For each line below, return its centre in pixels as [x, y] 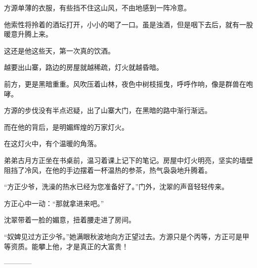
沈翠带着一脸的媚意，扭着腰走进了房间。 [70, 220]
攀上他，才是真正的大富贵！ [83, 246]
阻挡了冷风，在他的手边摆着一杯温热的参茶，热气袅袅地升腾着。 [108, 170]
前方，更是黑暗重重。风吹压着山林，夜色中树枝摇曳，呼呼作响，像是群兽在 [125, 83]
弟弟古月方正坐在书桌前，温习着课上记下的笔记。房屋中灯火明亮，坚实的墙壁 [128, 160]
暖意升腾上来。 [28, 34]
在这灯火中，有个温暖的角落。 [52, 143]
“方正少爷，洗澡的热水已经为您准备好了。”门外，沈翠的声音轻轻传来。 [116, 187]
